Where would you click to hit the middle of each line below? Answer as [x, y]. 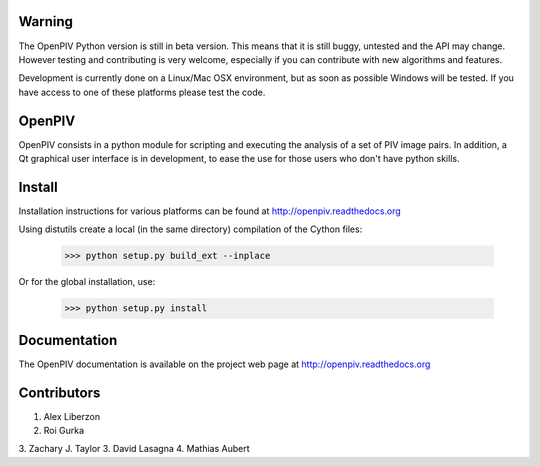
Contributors [59, 392]
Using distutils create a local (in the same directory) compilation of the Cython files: [190, 229]
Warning [46, 21]
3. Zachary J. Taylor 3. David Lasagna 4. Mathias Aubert [134, 449]
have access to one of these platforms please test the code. [142, 92]
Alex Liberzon [71, 416]
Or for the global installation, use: [87, 282]
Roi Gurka [64, 431]
